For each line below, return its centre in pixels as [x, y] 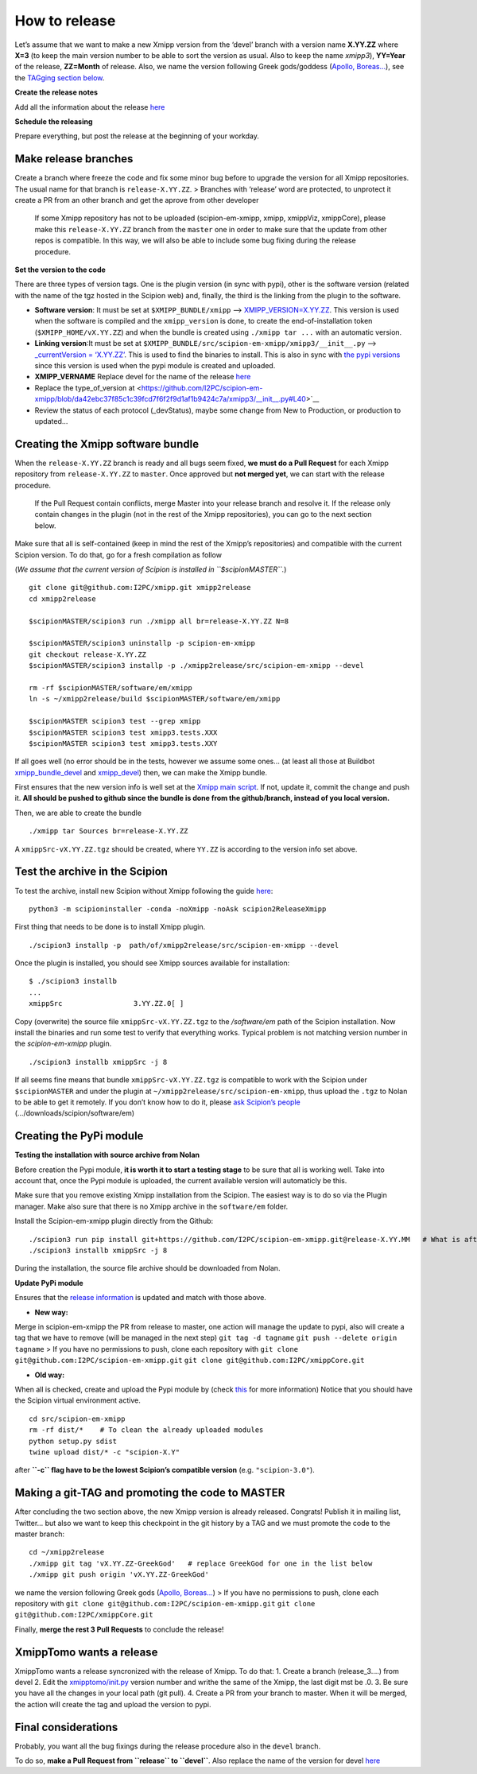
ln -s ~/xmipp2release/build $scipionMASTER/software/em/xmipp [155, 699]
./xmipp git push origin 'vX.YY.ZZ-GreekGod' [119, 1575]
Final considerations [66, 1727]
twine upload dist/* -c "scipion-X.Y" [105, 1452]
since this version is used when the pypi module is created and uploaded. [155, 366]
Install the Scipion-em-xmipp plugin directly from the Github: [114, 1221]
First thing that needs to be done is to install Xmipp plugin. [110, 927]
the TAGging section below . [60, 78]
